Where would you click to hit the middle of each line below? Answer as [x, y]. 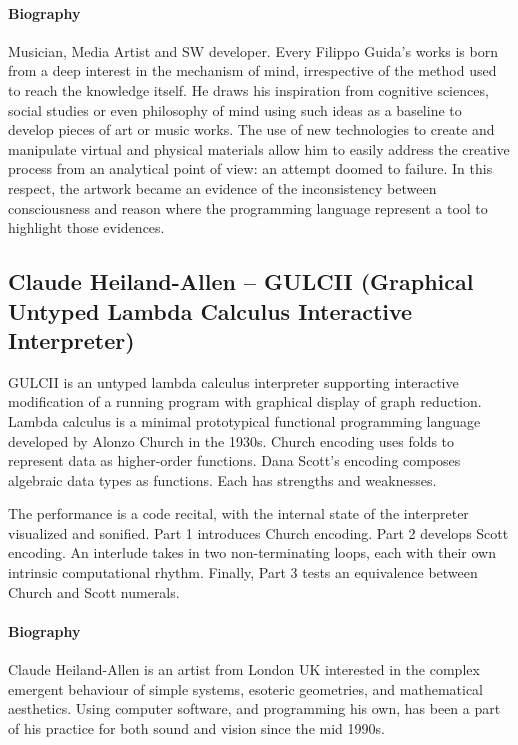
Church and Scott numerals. [94, 591]
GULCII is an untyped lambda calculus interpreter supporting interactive [233, 381]
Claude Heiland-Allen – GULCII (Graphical [241, 281]
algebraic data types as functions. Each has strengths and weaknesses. [222, 479]
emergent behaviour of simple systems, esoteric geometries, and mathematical [245, 688]
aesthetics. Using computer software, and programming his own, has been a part [254, 708]
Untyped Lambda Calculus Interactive [210, 310]
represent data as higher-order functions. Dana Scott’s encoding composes [234, 460]
